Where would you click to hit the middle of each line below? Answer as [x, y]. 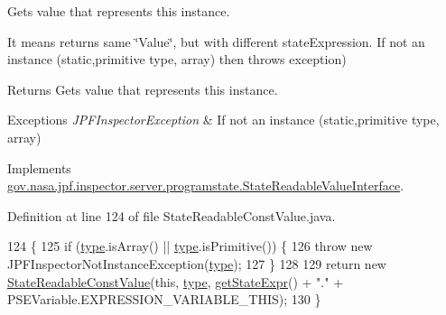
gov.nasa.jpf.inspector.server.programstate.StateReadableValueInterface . [206, 185]
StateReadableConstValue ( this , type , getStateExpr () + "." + [176, 281]
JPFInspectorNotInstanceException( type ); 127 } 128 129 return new [197, 263]
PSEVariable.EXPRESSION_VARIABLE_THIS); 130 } [164, 299]
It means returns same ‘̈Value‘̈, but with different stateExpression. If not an [216, 41]
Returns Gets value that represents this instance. [143, 89]
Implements [39, 167]
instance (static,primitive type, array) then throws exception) [177, 59]
